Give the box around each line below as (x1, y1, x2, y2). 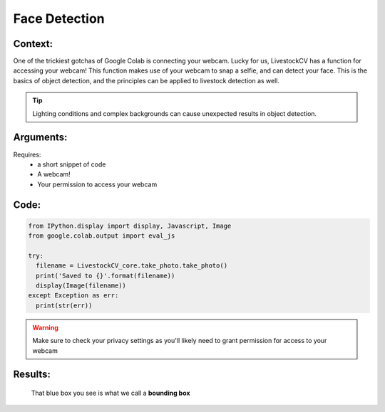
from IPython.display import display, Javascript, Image (28, 221, 232, 230)
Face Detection (13, 11, 105, 26)
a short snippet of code (37, 160, 106, 169)
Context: (13, 38, 53, 50)
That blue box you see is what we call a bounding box (31, 389, 190, 397)
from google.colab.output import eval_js (28, 232, 175, 240)
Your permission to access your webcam (37, 180, 158, 189)
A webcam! (37, 170, 71, 179)
